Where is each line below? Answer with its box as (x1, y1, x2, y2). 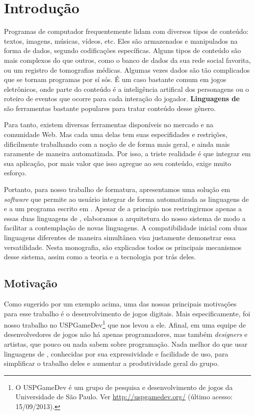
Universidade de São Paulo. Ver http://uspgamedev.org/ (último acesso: (15, 391, 233, 402)
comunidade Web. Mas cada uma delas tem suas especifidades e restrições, (4, 129, 228, 139)
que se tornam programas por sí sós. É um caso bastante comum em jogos (4, 74, 227, 84)
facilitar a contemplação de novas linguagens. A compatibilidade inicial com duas (4, 222, 248, 233)
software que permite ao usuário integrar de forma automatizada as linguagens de (4, 194, 249, 204)
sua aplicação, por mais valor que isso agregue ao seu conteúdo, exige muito (4, 158, 231, 168)
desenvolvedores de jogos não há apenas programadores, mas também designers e (4, 329, 248, 339)
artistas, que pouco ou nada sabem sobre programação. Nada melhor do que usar (4, 339, 248, 349)
